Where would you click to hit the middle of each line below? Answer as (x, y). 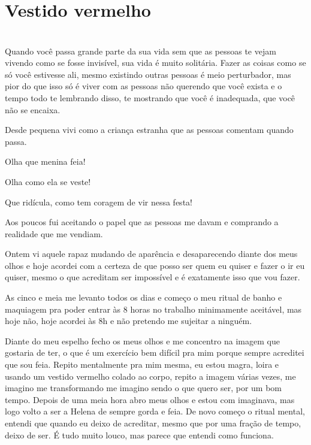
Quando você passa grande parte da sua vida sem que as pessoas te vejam (141, 51)
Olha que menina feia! (45, 161)
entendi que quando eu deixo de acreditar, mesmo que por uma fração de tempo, (153, 423)
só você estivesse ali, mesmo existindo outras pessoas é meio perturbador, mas (148, 74)
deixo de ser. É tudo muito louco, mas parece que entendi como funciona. (139, 435)
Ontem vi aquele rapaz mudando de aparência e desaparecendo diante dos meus (151, 254)
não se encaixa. (33, 109)
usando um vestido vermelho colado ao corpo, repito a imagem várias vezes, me (150, 376)
